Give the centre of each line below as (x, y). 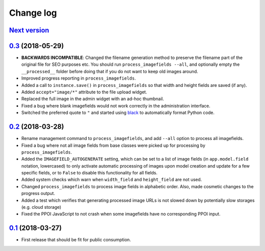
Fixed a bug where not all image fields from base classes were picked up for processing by (113, 145)
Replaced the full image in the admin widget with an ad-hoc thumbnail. (93, 99)
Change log (33, 13)
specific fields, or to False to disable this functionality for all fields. (89, 173)
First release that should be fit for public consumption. (76, 240)
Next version (29, 30)
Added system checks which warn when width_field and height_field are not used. (112, 180)
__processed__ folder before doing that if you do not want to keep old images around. (110, 71)
